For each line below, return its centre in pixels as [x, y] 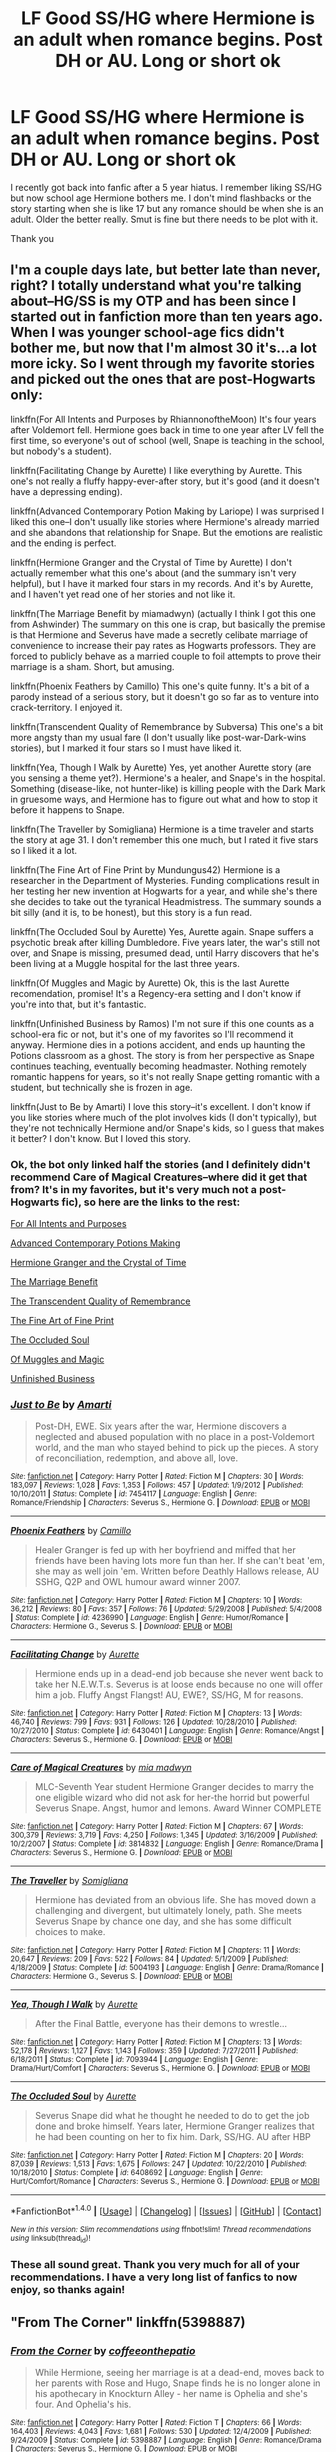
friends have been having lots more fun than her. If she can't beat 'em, [179, 1561]
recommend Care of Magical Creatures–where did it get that [159, 1177]
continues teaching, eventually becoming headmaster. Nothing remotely [158, 1066]
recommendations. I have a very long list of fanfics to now [154, 2277]
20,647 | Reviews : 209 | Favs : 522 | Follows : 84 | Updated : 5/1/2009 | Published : [149, 1959]
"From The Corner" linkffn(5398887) [128, 2322]
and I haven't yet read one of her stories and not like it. [123, 594]
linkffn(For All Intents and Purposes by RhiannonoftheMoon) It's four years [163, 419]
